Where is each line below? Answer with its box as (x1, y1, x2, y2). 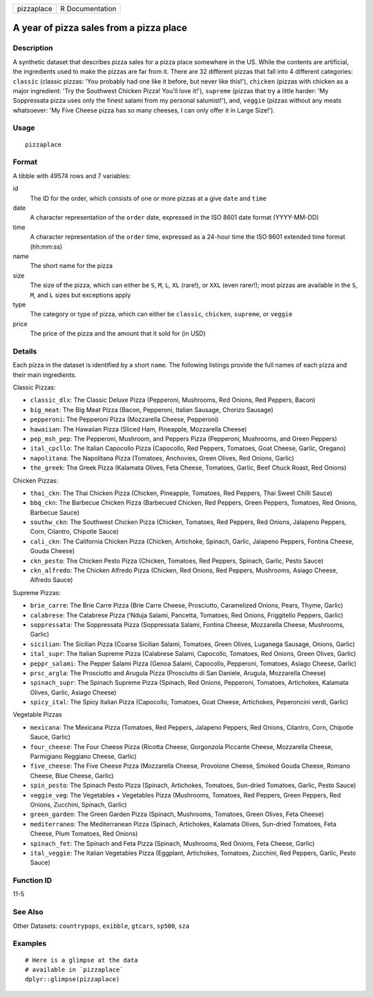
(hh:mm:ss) (30, 242, 63, 251)
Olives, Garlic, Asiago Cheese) (30, 688, 117, 697)
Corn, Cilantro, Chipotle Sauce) (30, 527, 119, 536)
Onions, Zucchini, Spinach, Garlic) (30, 801, 127, 809)
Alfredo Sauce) (30, 576, 73, 584)
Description (12, 43, 53, 53)
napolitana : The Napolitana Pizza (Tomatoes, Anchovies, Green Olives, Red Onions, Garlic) (30, 454, 295, 462)
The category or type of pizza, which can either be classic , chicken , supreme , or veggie (30, 310, 293, 318)
